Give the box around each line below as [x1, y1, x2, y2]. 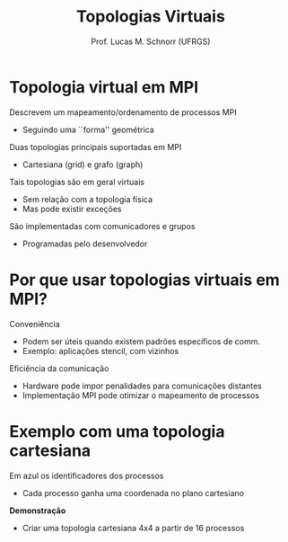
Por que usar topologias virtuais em [9, 270, 280, 289]
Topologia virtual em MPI [9, 76, 199, 97]
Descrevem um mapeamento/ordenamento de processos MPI [9, 106, 237, 118]
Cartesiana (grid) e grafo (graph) [22, 159, 144, 170]
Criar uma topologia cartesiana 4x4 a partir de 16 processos [22, 522, 245, 533]
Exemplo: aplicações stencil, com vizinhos [22, 345, 179, 356]
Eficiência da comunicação [9, 362, 109, 374]
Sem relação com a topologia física [22, 193, 153, 204]
